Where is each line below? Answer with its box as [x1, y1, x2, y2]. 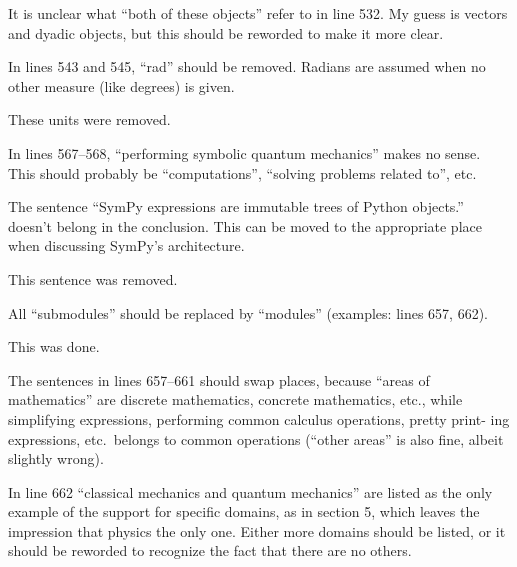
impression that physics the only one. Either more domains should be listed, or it [8, 520, 506, 541]
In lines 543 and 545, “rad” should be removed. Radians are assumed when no [8, 56, 486, 77]
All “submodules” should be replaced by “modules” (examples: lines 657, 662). [8, 302, 488, 323]
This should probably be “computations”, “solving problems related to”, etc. [8, 162, 477, 183]
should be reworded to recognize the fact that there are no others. [8, 540, 412, 561]
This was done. [8, 336, 100, 357]
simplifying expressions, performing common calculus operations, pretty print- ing [8, 408, 510, 429]
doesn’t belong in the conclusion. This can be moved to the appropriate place [8, 215, 482, 236]
